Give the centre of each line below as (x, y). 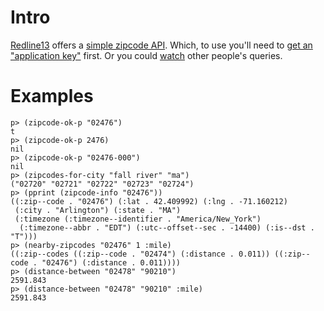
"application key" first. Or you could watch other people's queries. (146, 55)
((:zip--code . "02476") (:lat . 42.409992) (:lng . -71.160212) (149, 201)
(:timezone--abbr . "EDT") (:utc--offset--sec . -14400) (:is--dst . (167, 227)
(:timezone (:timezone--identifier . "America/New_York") (138, 219)
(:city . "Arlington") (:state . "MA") (98, 210)
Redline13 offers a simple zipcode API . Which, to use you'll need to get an (161, 45)
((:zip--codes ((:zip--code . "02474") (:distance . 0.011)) (140, 254)
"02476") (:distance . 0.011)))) (111, 262)
